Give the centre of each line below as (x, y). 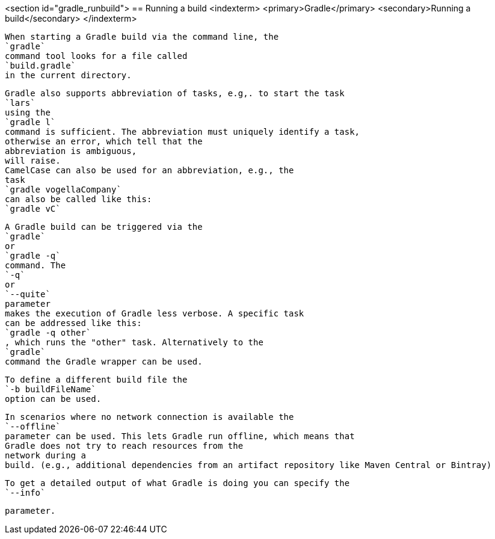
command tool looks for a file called (96, 56)
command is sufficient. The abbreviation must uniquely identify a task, (183, 132)
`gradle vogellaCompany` (63, 189)
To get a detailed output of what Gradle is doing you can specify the (177, 483)
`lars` (20, 103)
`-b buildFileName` (51, 389)
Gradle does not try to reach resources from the (124, 446)
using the (28, 112)
